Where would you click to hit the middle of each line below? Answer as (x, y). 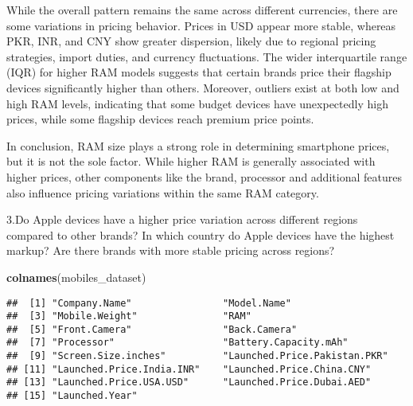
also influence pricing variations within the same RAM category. (163, 192)
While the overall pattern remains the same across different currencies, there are (202, 10)
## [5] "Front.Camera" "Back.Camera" (152, 329)
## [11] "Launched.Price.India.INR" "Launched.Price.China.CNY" (189, 369)
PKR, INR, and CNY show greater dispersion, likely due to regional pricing (191, 41)
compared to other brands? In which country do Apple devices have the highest (201, 234)
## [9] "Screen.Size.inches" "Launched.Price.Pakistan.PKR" (197, 356)
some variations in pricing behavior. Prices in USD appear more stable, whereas (201, 25)
